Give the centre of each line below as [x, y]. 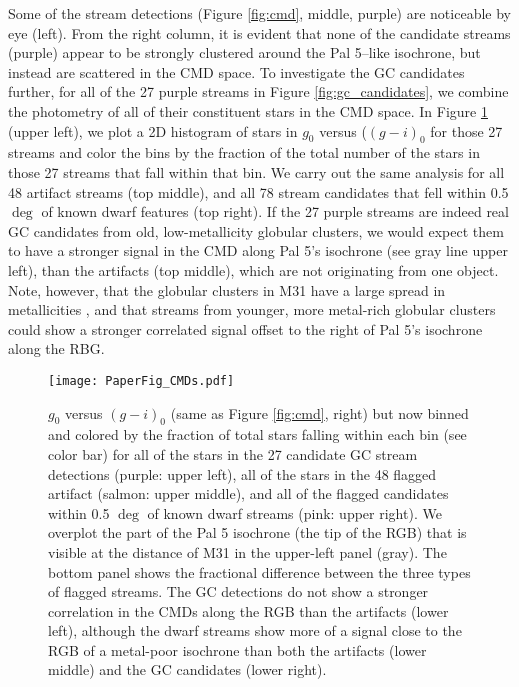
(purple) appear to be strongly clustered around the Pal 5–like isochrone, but [244, 52]
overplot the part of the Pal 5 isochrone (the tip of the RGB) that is [257, 532]
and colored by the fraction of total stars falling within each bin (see [257, 434]
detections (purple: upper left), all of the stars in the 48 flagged [242, 473]
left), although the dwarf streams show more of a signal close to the [255, 630]
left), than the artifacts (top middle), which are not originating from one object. [253, 269]
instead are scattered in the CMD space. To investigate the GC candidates [236, 71]
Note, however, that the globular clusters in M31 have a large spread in [227, 289]
